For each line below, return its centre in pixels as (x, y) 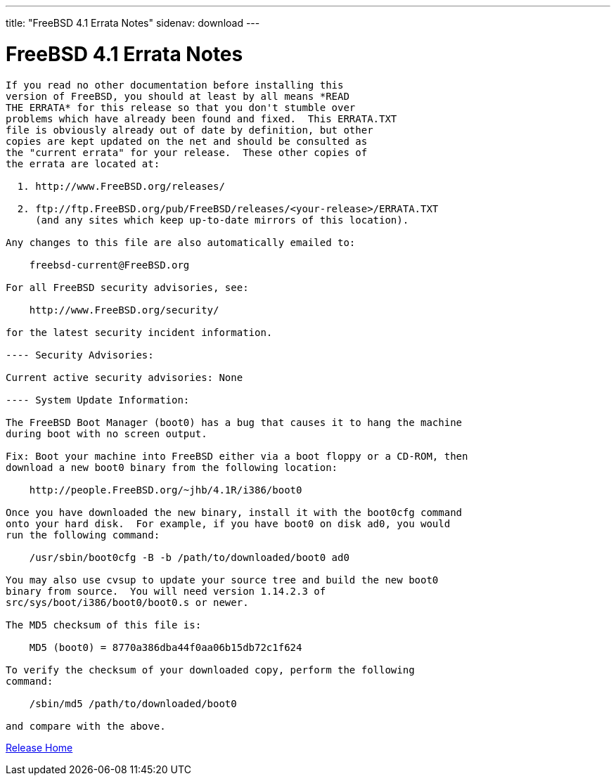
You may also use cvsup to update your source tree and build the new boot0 (222, 580)
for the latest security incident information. (139, 332)
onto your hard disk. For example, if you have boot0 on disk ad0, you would (228, 523)
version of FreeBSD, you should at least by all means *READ (178, 96)
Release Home (39, 747)
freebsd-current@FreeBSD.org (109, 265)
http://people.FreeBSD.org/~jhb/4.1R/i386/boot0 (166, 490)
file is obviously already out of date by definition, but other (190, 130)
